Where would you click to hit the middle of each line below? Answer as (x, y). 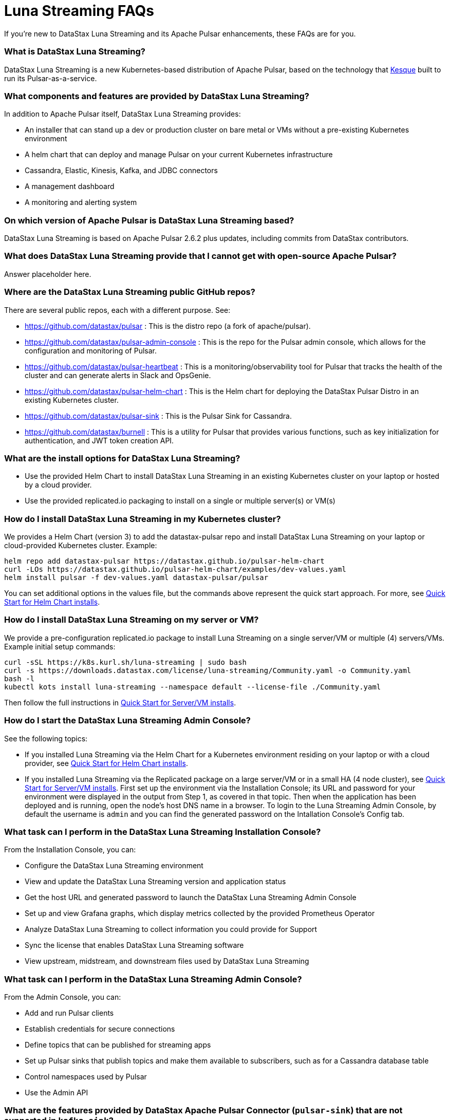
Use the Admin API (57, 1093)
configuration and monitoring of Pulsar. (91, 350)
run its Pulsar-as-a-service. (51, 78)
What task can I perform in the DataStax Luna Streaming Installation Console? (163, 832)
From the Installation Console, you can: (70, 850)
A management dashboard (70, 186)
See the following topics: (46, 738)
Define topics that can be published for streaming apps (118, 1045)
